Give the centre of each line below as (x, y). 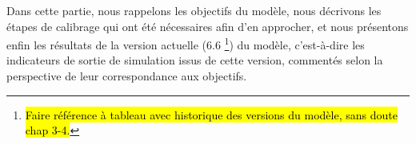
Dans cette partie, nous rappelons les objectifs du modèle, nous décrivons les (194, 10)
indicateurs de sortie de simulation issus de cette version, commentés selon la (195, 60)
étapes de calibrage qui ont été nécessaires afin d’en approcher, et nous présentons (208, 26)
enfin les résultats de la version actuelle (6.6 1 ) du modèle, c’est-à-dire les (186, 43)
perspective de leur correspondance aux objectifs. (127, 76)
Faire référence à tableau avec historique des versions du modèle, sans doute (211, 114)
